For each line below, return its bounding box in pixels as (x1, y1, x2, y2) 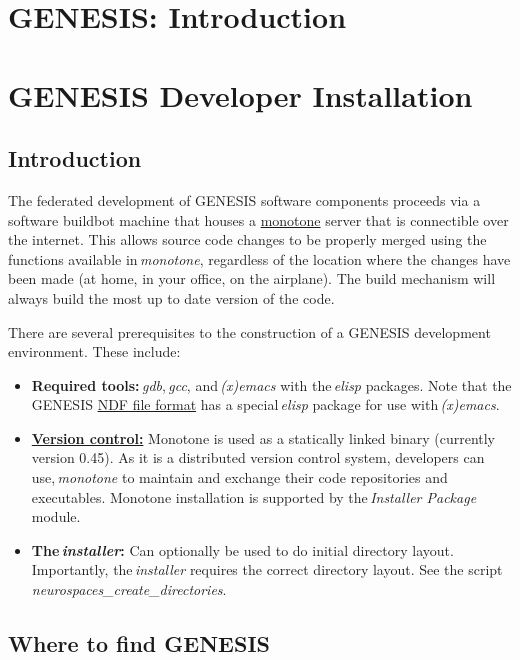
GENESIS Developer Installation (8, 74, 473, 115)
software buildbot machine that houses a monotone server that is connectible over (8, 209, 509, 230)
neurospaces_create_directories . (31, 579, 227, 600)
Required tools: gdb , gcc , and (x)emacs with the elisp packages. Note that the (31, 374, 512, 395)
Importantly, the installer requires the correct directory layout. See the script (31, 559, 503, 580)
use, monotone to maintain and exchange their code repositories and (31, 467, 448, 488)
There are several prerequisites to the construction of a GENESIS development (8, 321, 491, 342)
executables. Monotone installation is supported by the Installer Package (31, 486, 477, 507)
